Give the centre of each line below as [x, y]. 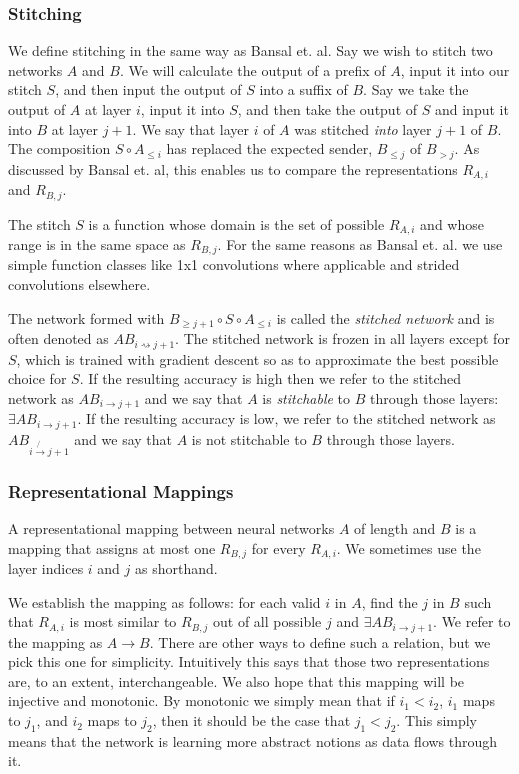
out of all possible [267, 621]
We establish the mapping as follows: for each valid [164, 601]
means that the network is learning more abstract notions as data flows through [253, 740]
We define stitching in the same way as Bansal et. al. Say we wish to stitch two [250, 50]
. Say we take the [416, 89]
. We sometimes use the [408, 547]
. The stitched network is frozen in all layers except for [342, 338]
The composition [59, 148]
